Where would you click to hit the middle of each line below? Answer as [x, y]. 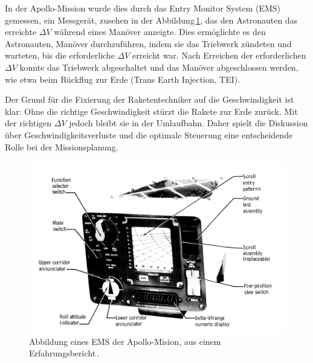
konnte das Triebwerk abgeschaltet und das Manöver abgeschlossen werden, [159, 67]
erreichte [21, 32]
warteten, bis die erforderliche [60, 55]
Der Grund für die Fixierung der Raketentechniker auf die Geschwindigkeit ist [150, 99]
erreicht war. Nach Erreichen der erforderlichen [219, 55]
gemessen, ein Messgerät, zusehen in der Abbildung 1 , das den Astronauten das [151, 20]
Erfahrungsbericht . [64, 353]
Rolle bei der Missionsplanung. [62, 146]
